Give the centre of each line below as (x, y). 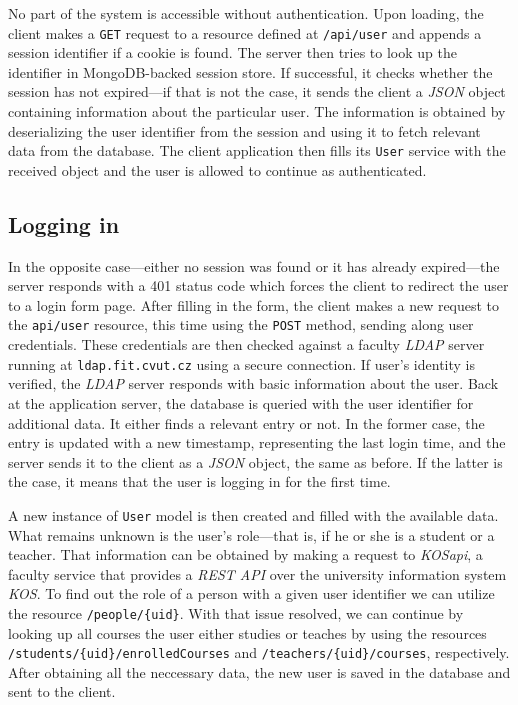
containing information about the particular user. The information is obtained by (257, 111)
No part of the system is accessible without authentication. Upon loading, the (246, 13)
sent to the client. (62, 691)
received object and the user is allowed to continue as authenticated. (217, 169)
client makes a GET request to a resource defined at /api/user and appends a (245, 32)
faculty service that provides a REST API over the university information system (257, 573)
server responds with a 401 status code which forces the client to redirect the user (258, 285)
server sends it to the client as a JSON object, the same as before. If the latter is (255, 461)
